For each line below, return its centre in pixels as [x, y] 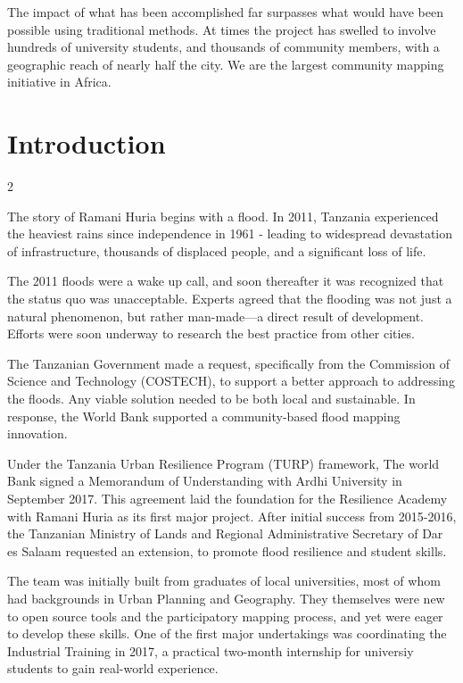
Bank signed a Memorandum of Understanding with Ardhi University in [205, 481]
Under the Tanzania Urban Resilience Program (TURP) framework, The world [223, 463]
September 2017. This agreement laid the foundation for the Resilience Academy [227, 498]
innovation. [37, 433]
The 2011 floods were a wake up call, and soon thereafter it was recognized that [226, 281]
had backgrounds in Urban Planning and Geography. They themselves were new [226, 598]
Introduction [87, 143]
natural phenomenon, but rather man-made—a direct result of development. [215, 316]
